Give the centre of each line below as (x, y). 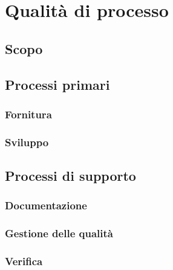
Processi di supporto (70, 176)
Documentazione (46, 205)
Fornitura (28, 114)
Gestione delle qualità (59, 233)
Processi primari (57, 84)
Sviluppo (27, 142)
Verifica (24, 261)
